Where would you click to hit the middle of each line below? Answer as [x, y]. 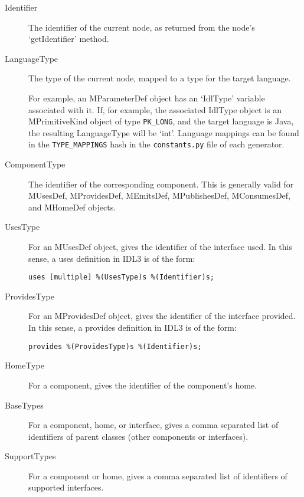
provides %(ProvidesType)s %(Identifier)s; [115, 346]
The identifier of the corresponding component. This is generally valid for [161, 184]
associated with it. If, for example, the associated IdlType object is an [155, 109]
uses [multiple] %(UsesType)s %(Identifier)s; [121, 277]
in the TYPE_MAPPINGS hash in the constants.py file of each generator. [156, 144]
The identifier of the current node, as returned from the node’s [142, 27]
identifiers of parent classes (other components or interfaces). [138, 436]
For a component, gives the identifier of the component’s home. [143, 385]
